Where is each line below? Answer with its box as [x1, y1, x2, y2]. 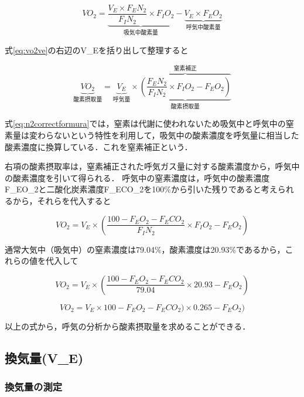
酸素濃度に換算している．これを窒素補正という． [5, 140, 193, 152]
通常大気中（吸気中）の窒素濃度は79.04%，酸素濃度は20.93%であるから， [5, 243, 285, 255]
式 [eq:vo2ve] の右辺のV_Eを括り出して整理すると [5, 43, 189, 56]
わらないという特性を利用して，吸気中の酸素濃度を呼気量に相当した [37, 129, 299, 141]
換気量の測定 [5, 379, 63, 394]
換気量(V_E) [5, 348, 84, 367]
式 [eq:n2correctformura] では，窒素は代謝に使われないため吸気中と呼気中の [5, 117, 286, 130]
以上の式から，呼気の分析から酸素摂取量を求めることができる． [5, 320, 251, 332]
